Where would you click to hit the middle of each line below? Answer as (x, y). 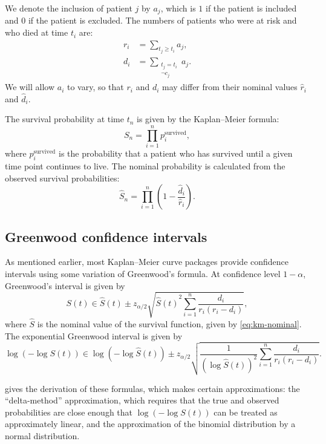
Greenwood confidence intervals (106, 236)
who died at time (37, 32)
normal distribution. (42, 435)
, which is (178, 8)
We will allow (30, 87)
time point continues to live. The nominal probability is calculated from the (145, 165)
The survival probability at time (64, 119)
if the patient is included (251, 8)
